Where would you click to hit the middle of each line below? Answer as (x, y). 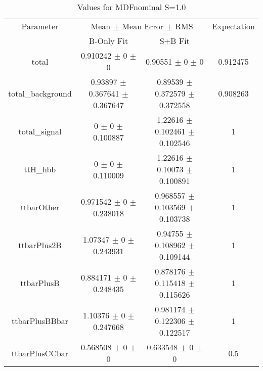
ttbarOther (40, 207)
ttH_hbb (40, 169)
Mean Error (143, 26)
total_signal (40, 131)
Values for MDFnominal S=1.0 (131, 7)
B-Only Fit (108, 41)
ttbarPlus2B (40, 245)
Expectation (233, 26)
